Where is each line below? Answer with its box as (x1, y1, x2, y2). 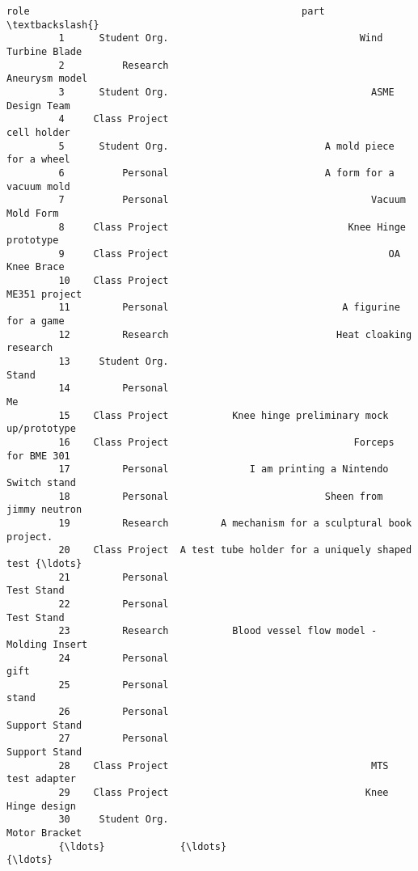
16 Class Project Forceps (58, 437, 395, 448)
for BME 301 (6, 450, 70, 462)
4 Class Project (58, 113, 169, 125)
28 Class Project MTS (58, 759, 389, 772)
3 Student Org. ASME (58, 86, 395, 98)
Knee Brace (6, 261, 65, 273)
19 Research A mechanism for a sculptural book (58, 517, 412, 529)
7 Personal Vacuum (58, 194, 406, 206)
